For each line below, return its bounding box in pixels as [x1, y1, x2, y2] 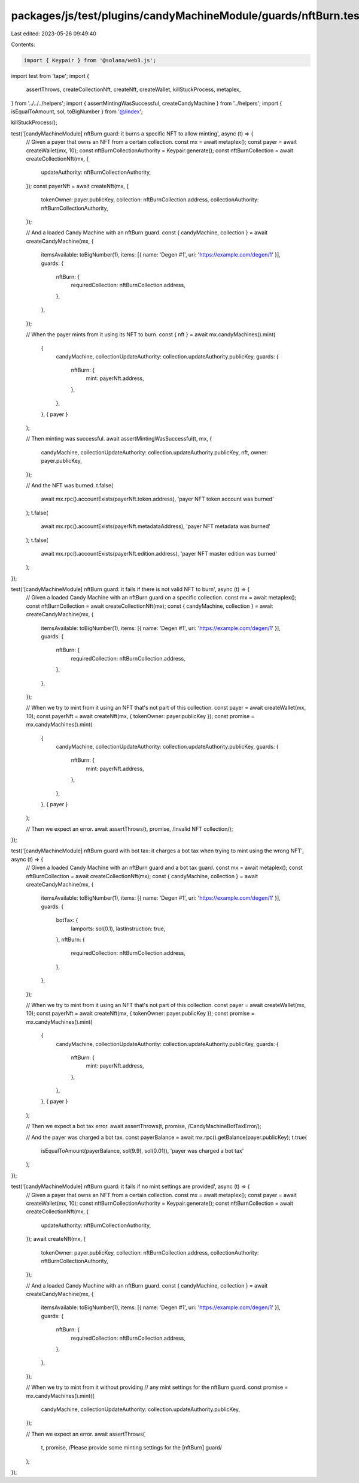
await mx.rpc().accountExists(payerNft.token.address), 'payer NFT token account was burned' [41, 495, 275, 503]
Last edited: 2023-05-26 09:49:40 [11, 30, 97, 37]
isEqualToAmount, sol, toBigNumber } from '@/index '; [11, 108, 143, 115]
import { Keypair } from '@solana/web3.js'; [23, 57, 157, 64]
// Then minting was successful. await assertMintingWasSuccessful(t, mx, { [26, 435, 212, 442]
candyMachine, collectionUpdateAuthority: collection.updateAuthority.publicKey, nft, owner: [41, 448, 269, 456]
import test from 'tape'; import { [11, 72, 90, 79]
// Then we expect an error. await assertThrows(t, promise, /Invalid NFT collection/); [26, 825, 233, 833]
